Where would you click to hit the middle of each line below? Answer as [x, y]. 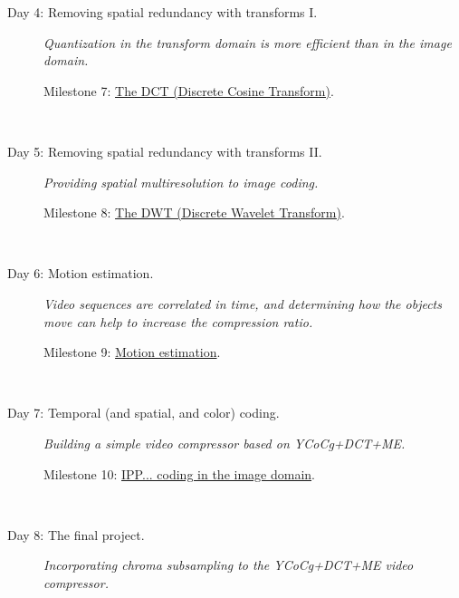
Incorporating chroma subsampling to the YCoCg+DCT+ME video [229, 565]
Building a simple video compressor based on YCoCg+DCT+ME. [225, 443]
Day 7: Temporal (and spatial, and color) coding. [143, 413]
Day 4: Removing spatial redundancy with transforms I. [163, 12]
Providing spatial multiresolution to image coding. [181, 182]
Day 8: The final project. [76, 534]
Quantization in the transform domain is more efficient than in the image [248, 42]
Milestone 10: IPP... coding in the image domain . [179, 473]
